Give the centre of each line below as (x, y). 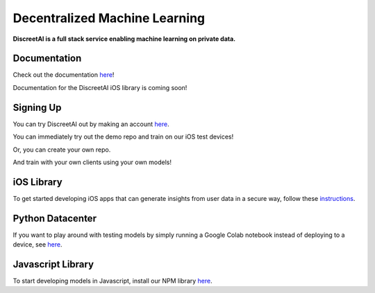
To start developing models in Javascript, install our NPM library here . (112, 281)
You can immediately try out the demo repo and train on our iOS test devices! (123, 137)
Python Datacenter (55, 218)
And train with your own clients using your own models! (92, 162)
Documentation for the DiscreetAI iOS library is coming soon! (100, 87)
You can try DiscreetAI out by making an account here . (91, 124)
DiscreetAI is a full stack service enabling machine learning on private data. (124, 39)
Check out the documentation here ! (64, 75)
